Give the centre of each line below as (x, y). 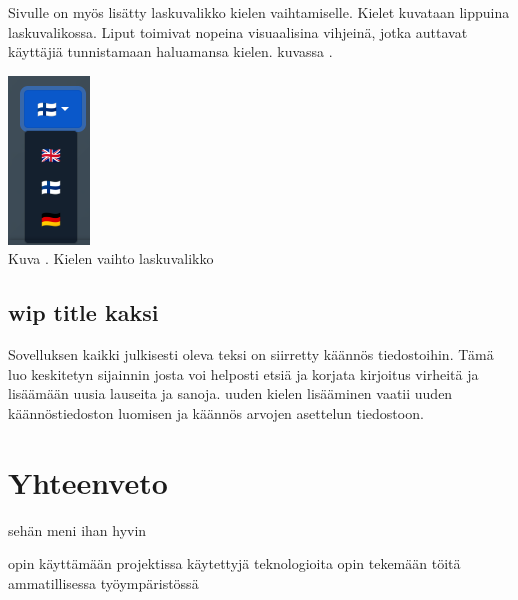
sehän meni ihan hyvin (77, 529)
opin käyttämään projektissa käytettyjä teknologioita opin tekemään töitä (234, 563)
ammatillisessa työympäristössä (103, 582)
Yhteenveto (88, 481)
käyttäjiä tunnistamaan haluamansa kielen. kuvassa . (170, 51)
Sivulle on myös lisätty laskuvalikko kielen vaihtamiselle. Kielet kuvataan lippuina (259, 12)
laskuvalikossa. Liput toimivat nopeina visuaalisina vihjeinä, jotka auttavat (238, 31)
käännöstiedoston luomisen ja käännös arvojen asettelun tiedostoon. (216, 412)
